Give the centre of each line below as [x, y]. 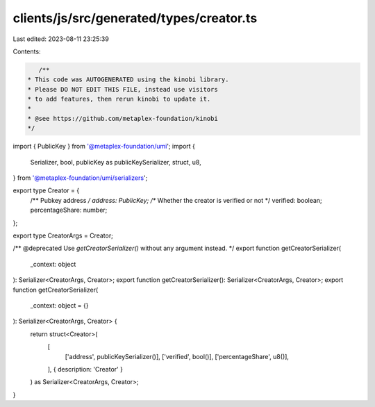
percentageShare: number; [69, 210]
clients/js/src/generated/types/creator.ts [135, 18]
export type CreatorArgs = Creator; [63, 235]
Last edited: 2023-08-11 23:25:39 [61, 39]
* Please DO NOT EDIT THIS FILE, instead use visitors [123, 89]
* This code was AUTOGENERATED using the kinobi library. [128, 80]
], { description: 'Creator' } [85, 369]
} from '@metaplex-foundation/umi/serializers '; [80, 178]
